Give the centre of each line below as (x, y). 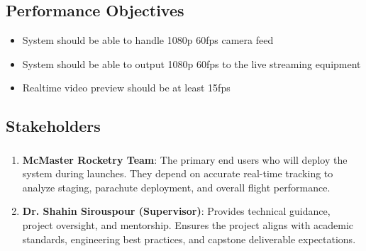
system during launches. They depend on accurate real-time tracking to (178, 173)
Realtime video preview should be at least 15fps (126, 88)
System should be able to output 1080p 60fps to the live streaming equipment (192, 63)
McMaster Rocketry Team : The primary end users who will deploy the (185, 159)
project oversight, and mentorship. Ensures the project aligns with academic (188, 225)
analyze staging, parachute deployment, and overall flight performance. (176, 187)
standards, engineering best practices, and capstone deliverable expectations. (189, 239)
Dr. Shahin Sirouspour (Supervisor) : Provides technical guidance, (176, 211)
